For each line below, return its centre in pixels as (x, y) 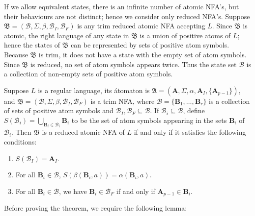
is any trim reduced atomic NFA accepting (141, 26)
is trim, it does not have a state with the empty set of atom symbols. (142, 54)
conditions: (20, 141)
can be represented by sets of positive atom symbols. (150, 45)
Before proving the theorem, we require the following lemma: (96, 208)
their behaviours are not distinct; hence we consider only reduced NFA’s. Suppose (127, 16)
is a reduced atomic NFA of (83, 132)
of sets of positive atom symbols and (59, 110)
